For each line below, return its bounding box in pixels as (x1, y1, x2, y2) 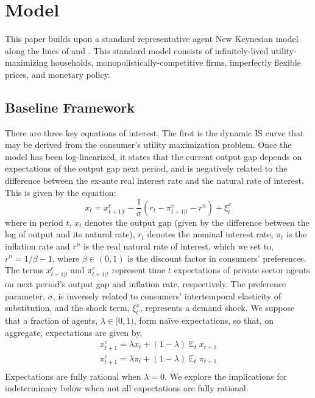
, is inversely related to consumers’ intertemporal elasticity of (52, 289, 281, 302)
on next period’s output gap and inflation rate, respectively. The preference (5, 278, 286, 290)
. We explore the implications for (165, 369, 287, 382)
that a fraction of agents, (5, 314, 98, 327)
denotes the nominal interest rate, (147, 228, 274, 240)
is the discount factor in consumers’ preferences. (127, 251, 306, 264)
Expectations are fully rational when (5, 369, 141, 382)
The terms (5, 264, 44, 276)
